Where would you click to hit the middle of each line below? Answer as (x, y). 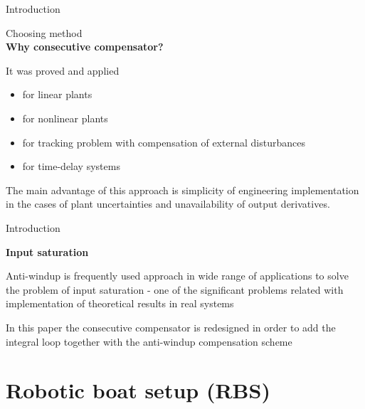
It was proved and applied (63, 70)
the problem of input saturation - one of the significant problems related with (175, 289)
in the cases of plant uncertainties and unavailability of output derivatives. (168, 204)
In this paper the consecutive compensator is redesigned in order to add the (171, 327)
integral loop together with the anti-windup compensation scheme (149, 341)
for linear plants (57, 94)
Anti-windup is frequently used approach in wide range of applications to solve (177, 276)
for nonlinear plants (65, 118)
